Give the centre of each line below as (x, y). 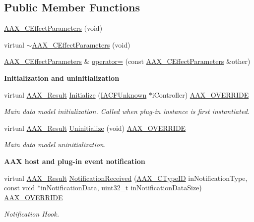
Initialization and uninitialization (62, 78)
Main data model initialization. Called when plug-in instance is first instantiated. (127, 111)
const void (20, 188)
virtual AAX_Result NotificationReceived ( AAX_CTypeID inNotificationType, (126, 178)
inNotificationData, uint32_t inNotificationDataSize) (121, 188)
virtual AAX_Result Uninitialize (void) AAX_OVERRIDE (95, 128)
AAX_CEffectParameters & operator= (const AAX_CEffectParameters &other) (127, 61)
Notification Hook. (32, 214)
